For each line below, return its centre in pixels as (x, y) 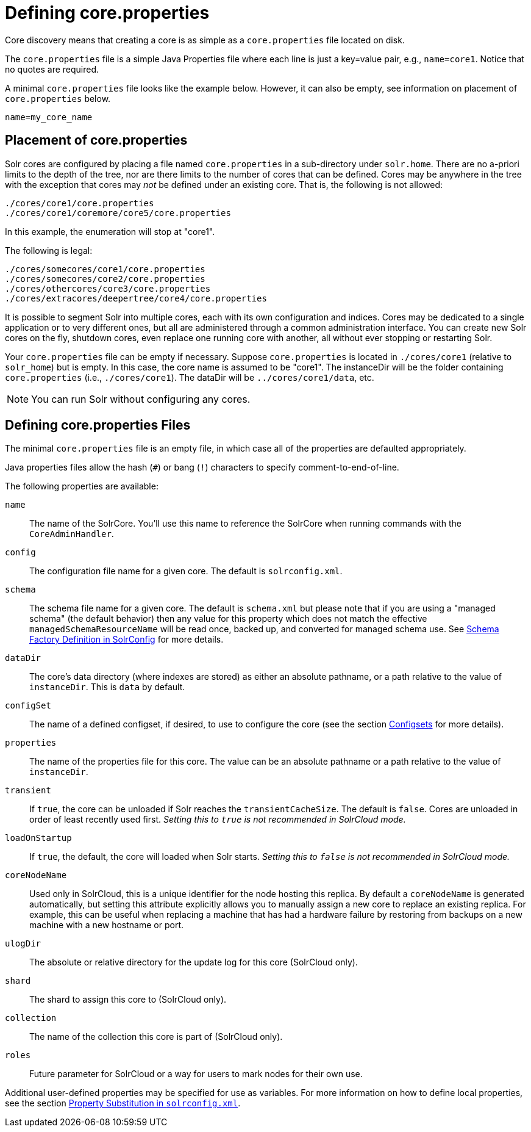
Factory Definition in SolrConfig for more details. (127, 640)
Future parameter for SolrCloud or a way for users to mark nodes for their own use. (196, 1074)
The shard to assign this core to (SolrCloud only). (128, 1000)
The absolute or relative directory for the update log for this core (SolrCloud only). (194, 962)
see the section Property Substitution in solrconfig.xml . (123, 1103)
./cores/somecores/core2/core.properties (105, 279)
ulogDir (23, 944)
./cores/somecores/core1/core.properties (105, 269)
